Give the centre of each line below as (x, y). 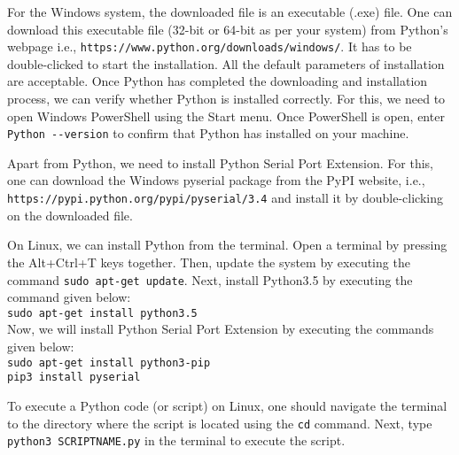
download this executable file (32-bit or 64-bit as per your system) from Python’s (228, 29)
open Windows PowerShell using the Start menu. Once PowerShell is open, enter (226, 116)
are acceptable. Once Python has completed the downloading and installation (218, 81)
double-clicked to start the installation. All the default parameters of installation (226, 63)
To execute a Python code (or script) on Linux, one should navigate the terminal (227, 405)
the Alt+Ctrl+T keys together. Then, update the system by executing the (209, 262)
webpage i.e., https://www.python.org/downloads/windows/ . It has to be (210, 46)
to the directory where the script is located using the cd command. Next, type (220, 423)
